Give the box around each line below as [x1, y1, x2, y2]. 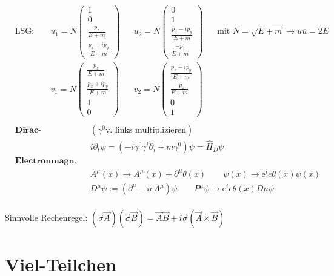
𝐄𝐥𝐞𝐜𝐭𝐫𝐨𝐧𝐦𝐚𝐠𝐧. [15, 157, 77, 166]
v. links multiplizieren [105, 125, 187, 134]
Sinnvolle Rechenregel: [5, 211, 88, 224]
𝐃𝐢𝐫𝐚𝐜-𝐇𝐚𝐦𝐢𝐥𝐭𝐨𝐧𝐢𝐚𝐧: [15, 125, 41, 134]
